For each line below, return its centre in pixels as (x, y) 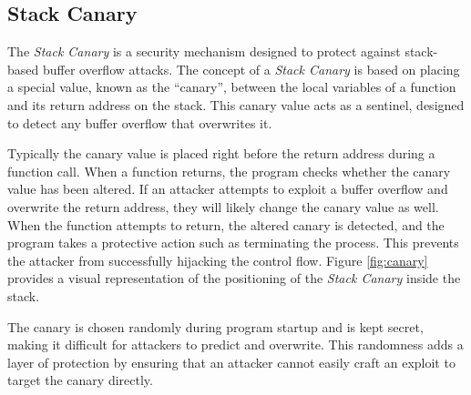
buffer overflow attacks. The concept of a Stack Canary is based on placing (251, 69)
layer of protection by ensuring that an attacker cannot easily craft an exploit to (231, 362)
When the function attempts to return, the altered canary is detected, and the (226, 224)
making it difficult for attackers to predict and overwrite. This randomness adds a (235, 344)
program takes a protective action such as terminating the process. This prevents (233, 243)
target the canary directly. (80, 380)
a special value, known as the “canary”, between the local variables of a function (232, 87)
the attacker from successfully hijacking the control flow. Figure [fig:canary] (218, 260)
